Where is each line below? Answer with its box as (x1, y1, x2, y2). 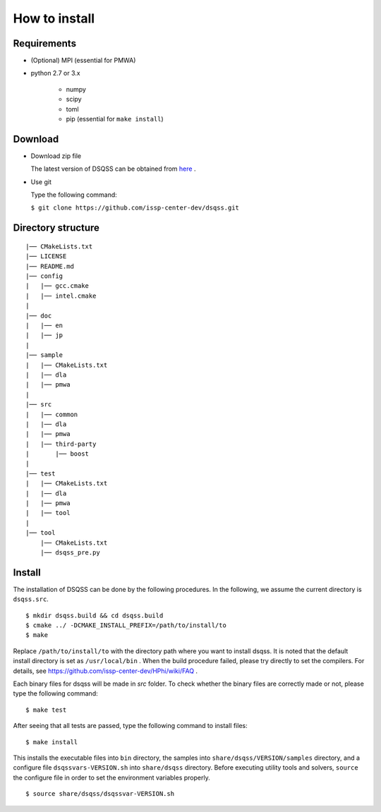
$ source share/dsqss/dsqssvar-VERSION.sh (25, 790, 175, 798)
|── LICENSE (25, 253, 67, 260)
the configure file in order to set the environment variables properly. (13, 773, 211, 782)
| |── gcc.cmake (25, 282, 90, 290)
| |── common (25, 410, 78, 418)
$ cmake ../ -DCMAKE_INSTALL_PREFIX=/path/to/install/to (25, 622, 227, 629)
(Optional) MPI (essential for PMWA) (30, 56, 136, 65)
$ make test (25, 705, 67, 714)
